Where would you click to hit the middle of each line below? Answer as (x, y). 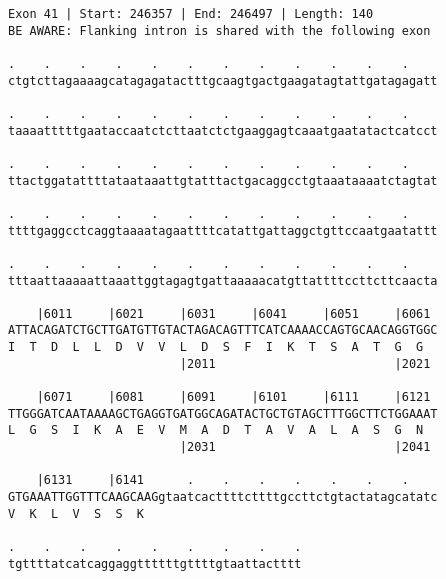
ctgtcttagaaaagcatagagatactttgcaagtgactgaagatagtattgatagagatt (223, 80)
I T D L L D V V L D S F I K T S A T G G (216, 347)
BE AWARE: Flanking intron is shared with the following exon (219, 30)
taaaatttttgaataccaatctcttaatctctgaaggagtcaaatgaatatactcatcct (223, 130)
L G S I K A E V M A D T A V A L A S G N (216, 430)
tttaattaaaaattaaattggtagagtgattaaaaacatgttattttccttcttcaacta (223, 280)
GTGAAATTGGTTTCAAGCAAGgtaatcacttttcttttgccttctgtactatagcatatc (223, 497)
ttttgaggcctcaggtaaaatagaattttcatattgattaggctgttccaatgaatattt (223, 230)
